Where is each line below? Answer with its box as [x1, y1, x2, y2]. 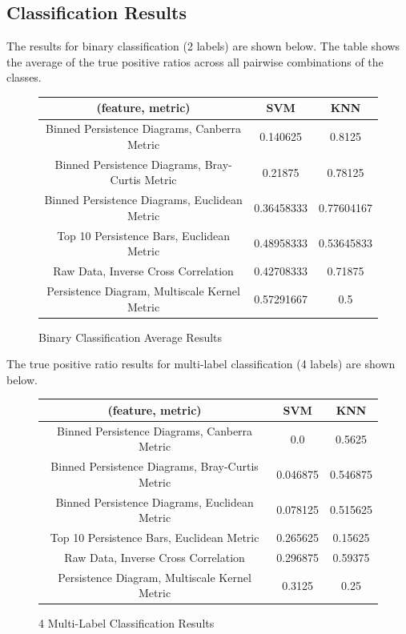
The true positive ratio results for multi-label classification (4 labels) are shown [6, 355, 396, 372]
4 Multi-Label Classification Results [38, 615, 215, 632]
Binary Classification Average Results [38, 328, 223, 345]
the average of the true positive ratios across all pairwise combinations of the [6, 53, 384, 70]
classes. [6, 69, 42, 86]
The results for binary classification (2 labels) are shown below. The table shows [6, 38, 400, 54]
